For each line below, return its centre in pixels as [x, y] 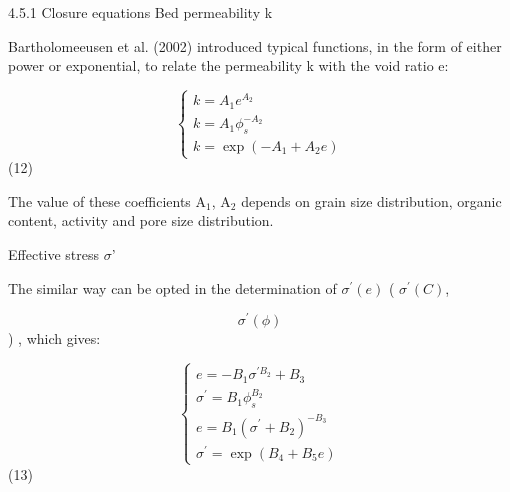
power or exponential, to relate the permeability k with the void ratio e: [228, 65]
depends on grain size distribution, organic [371, 200]
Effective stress [54, 254]
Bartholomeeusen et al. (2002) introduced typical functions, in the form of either [255, 45]
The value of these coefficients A [107, 200]
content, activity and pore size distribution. [141, 220]
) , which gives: [54, 338]
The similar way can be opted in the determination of [172, 287]
